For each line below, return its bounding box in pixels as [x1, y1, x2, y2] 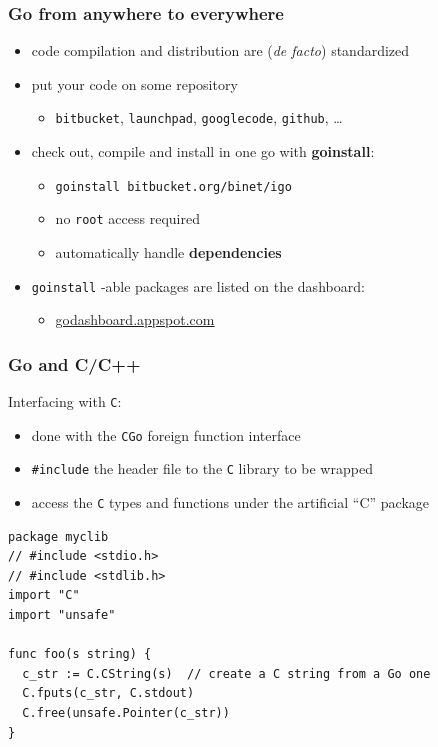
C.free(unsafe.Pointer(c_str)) [22, 706, 230, 720]
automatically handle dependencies [55, 241, 282, 262]
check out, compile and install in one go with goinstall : [31, 141, 375, 162]
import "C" [8, 588, 80, 603]
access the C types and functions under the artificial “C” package [31, 492, 429, 512]
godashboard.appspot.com [55, 309, 215, 330]
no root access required [55, 208, 200, 229]
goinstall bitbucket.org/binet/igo [55, 179, 292, 194]
